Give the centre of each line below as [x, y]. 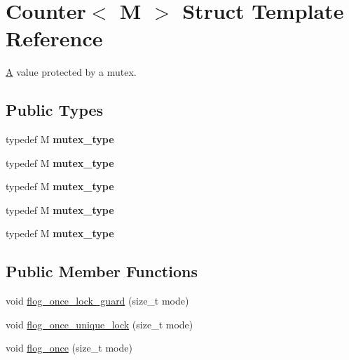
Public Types [55, 110]
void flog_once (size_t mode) [69, 348]
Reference [54, 38]
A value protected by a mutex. [71, 72]
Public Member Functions [102, 271]
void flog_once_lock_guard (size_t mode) [97, 301]
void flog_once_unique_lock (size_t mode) [100, 324]
